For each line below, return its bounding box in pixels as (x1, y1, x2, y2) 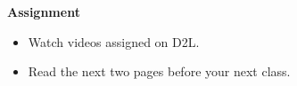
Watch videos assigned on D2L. (28, 32, 200, 51)
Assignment (7, 3, 80, 20)
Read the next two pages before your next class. (28, 62, 291, 81)
